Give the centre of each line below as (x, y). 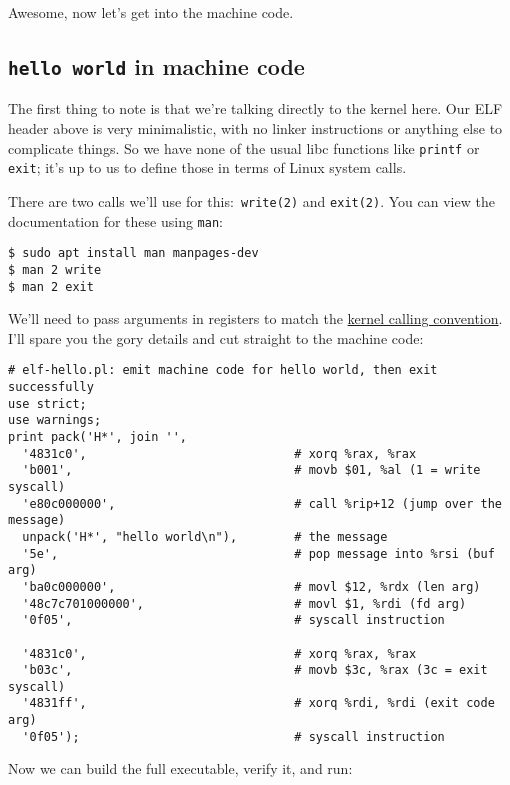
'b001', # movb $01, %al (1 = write (251, 470)
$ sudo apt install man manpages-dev (133, 253)
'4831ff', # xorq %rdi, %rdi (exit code (258, 703)
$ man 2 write (55, 269)
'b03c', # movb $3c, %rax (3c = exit (255, 670)
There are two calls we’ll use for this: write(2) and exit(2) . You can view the (251, 200)
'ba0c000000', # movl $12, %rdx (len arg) (251, 586)
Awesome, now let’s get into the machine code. (151, 12)
